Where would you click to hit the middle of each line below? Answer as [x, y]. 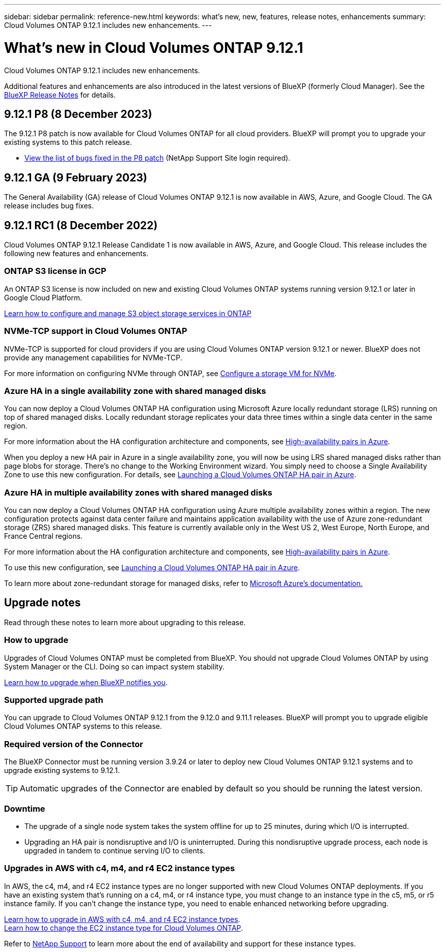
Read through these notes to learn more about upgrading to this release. [125, 622]
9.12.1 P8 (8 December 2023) [78, 114]
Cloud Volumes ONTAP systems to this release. [83, 726]
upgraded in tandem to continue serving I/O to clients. [115, 850]
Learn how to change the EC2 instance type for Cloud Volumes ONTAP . [124, 928]
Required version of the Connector [74, 744]
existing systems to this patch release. [68, 142]
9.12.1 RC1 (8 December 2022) [81, 225]
